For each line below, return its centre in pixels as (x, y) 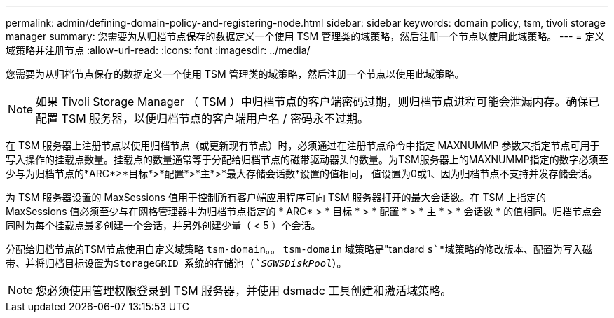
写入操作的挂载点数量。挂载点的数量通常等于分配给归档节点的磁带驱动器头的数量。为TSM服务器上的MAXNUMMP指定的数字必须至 (307, 159)
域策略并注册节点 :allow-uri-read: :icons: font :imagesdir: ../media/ (158, 50)
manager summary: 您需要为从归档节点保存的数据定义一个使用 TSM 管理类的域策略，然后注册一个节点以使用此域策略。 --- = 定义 (305, 36)
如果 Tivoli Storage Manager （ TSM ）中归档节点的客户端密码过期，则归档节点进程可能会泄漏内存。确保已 (318, 102)
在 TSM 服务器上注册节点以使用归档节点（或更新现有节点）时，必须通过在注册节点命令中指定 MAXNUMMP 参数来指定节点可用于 (303, 145)
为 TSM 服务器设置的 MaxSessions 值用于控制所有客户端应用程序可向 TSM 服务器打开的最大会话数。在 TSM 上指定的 (276, 197)
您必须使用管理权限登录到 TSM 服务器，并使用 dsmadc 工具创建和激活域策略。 (244, 291)
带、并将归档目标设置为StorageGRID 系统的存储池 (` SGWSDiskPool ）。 (176, 263)
